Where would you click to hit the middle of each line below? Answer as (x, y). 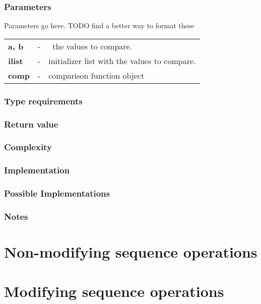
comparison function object (96, 75)
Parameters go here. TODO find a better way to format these (99, 25)
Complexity (28, 147)
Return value (31, 124)
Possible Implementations (57, 193)
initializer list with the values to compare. (122, 60)
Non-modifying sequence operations (131, 252)
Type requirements (43, 101)
